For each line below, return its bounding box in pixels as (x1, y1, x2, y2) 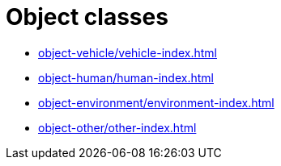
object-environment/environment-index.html (38, 95, 275, 110)
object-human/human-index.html (38, 70, 214, 85)
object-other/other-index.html (38, 120, 197, 135)
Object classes (6, 3, 168, 31)
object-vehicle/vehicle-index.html (38, 45, 217, 60)
